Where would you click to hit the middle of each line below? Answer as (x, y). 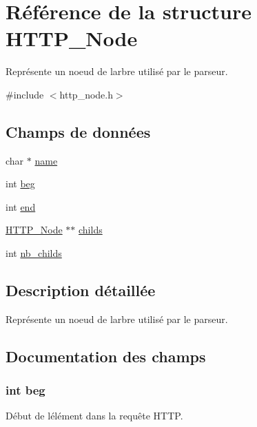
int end (21, 206)
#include (25, 94)
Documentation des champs (106, 356)
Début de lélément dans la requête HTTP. (94, 416)
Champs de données (78, 131)
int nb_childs (34, 253)
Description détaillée (81, 290)
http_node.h (86, 94)
